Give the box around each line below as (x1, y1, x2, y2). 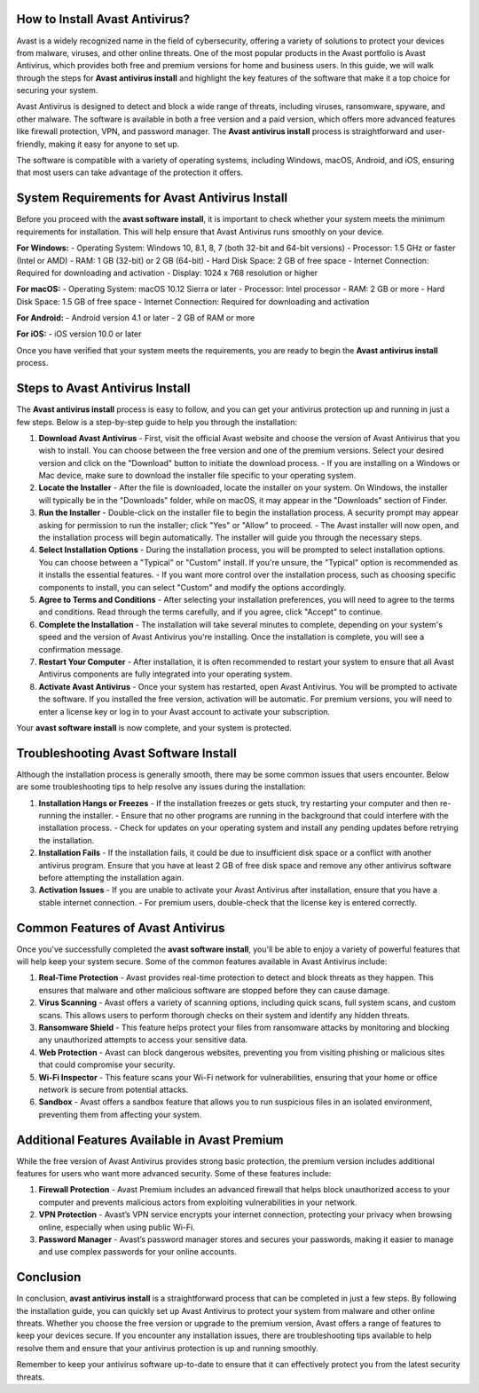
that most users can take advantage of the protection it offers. (16, 167, 244, 178)
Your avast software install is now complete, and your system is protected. (16, 722, 292, 732)
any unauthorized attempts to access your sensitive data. (38, 1034, 248, 1045)
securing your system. (16, 85, 98, 96)
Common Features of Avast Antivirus (16, 920, 225, 936)
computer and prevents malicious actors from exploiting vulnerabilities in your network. (38, 1197, 358, 1207)
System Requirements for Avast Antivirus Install (16, 191, 288, 206)
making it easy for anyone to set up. (48, 139, 180, 149)
